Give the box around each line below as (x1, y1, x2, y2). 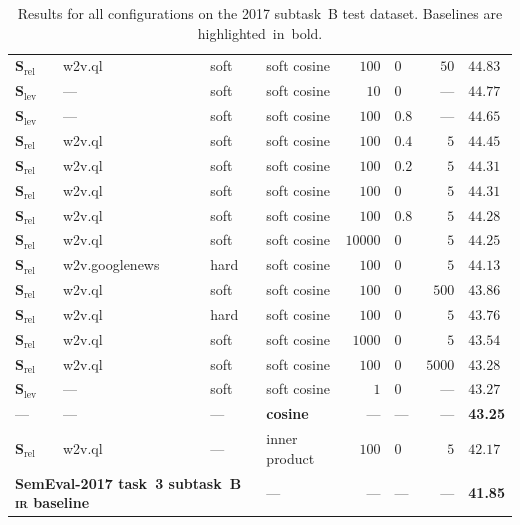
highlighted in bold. (197, 22, 323, 43)
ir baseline (15, 492, 90, 513)
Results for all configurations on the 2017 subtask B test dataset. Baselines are (17, 3, 503, 23)
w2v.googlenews (62, 254, 160, 275)
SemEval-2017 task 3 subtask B (15, 472, 242, 493)
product (266, 447, 315, 468)
